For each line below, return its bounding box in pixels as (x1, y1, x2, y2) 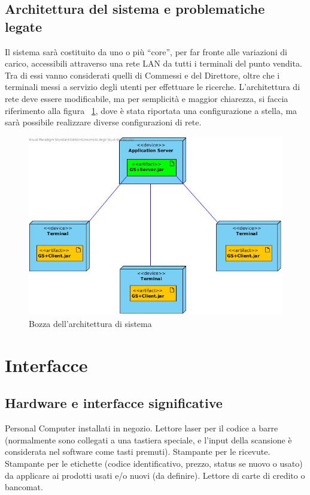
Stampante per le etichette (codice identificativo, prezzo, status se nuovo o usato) (5, 457, 303, 469)
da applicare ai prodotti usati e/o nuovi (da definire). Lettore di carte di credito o (5, 469, 305, 481)
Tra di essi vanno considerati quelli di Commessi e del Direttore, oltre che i (5, 68, 280, 81)
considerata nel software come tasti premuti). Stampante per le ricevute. (5, 445, 271, 458)
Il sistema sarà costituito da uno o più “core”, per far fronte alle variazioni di (5, 45, 287, 58)
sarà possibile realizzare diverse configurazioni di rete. (5, 116, 202, 128)
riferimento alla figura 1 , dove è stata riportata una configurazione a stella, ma (5, 104, 297, 116)
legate (5, 17, 42, 35)
